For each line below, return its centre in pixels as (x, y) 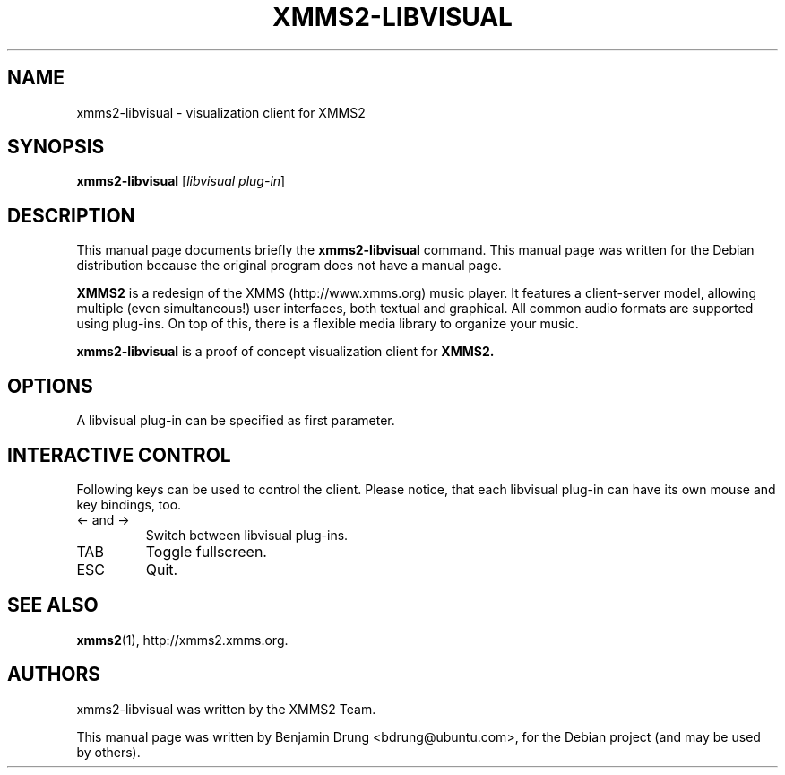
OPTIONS (50, 386)
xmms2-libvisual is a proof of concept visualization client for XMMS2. (285, 352)
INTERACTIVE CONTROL (119, 455)
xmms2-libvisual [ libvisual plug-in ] (181, 181)
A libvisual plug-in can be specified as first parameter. (236, 421)
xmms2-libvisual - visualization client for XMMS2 (221, 112)
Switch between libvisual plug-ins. (247, 535)
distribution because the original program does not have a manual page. (289, 266)
